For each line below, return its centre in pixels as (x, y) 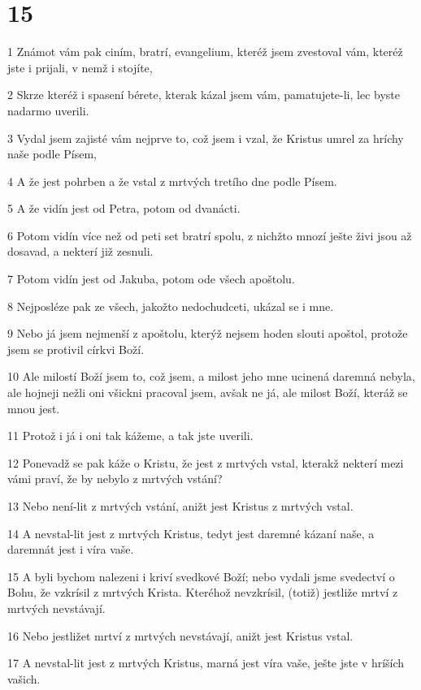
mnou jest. (34, 408)
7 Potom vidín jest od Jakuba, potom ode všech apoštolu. (151, 279)
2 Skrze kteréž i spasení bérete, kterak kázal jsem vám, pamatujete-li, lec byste (204, 95)
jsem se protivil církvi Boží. (76, 349)
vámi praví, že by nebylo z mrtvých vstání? (115, 479)
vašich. (24, 678)
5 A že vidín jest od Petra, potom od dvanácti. (124, 208)
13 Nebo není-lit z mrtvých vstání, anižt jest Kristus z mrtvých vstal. (180, 506)
